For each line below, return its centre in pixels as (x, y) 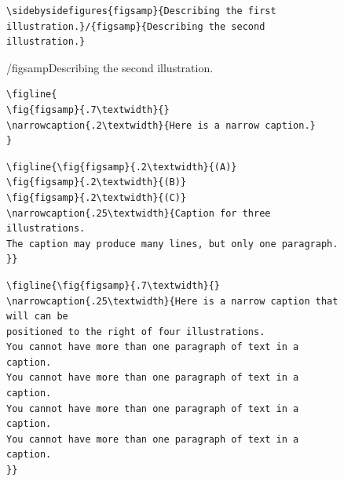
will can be (37, 317)
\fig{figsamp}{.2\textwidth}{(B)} (97, 182)
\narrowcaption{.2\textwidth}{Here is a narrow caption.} (161, 125)
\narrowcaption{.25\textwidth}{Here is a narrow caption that (172, 301)
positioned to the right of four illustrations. (136, 332)
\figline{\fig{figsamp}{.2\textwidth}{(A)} (122, 167)
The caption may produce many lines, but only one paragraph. (172, 244)
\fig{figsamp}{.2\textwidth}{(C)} (97, 197)
